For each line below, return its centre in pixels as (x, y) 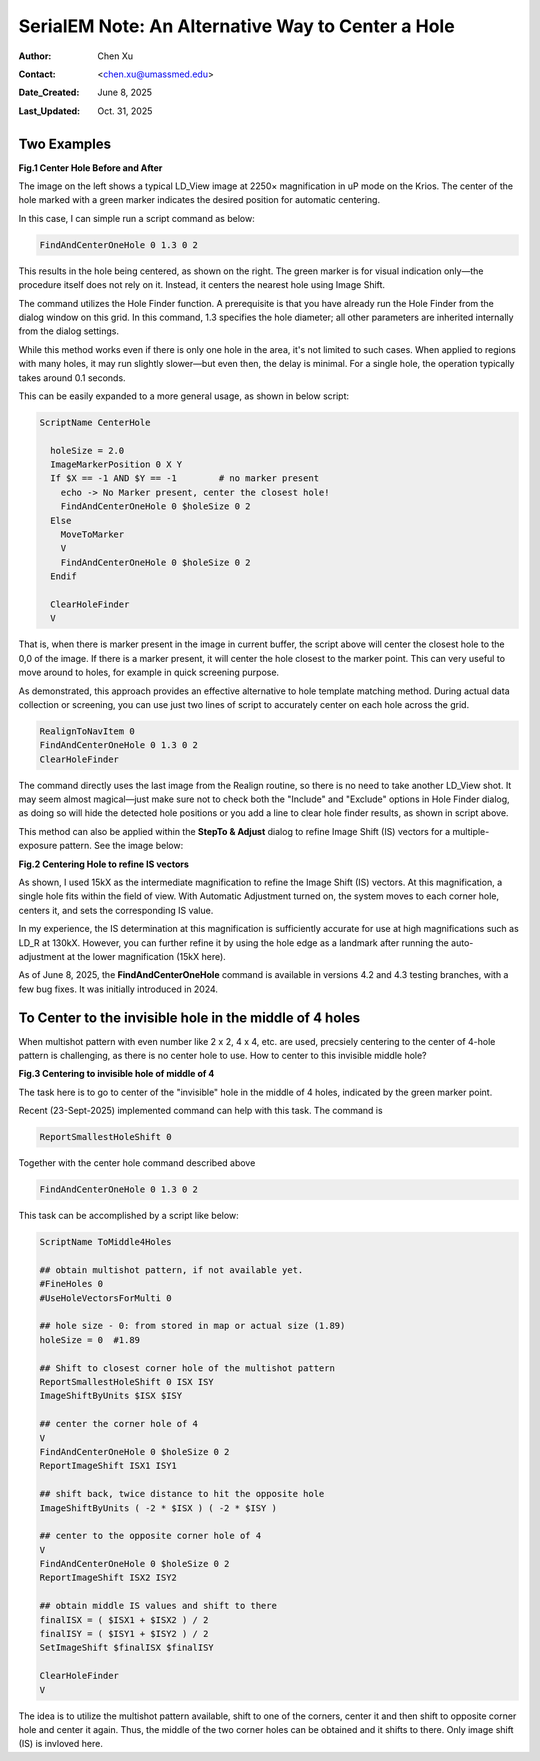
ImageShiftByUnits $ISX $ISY (111, 1396)
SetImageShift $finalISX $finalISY (126, 1648)
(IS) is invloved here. (61, 1744)
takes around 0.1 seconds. (72, 377)
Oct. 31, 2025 (125, 111)
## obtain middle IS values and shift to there (158, 1606)
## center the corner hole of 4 (119, 1424)
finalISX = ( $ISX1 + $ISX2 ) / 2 (124, 1619)
